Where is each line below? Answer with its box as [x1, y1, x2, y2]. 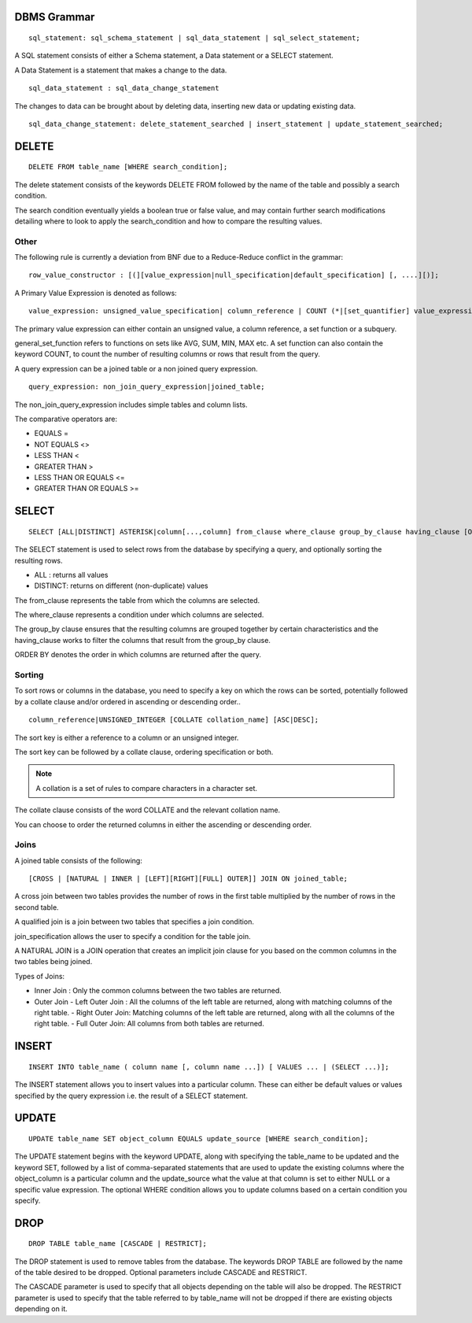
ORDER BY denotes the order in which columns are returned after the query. [14, 650, 261, 660]
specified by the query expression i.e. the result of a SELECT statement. [14, 1091, 248, 1100]
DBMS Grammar [14, 10, 95, 24]
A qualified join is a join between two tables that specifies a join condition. [14, 917, 255, 926]
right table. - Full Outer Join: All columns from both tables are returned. [34, 1019, 265, 1029]
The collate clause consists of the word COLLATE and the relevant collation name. [14, 805, 281, 815]
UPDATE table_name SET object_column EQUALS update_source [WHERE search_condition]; [28, 1134, 369, 1143]
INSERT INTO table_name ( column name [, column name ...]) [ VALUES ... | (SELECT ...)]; [28, 1062, 389, 1071]
